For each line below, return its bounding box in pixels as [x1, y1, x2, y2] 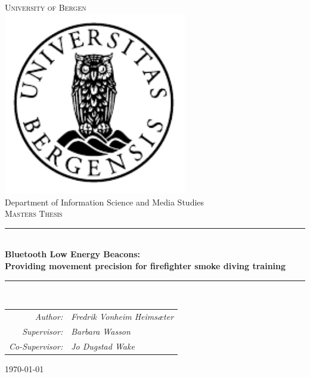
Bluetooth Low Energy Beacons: [5, 248, 140, 260]
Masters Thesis [5, 207, 63, 220]
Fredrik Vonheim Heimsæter [71, 310, 174, 322]
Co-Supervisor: [9, 339, 63, 352]
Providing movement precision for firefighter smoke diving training [5, 259, 286, 272]
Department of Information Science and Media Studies [5, 195, 204, 208]
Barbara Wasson [71, 325, 131, 337]
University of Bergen [5, 1, 86, 13]
